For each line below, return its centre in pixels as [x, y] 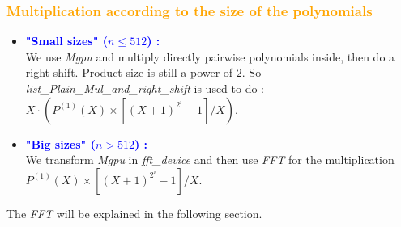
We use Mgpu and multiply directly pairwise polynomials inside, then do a [210, 56]
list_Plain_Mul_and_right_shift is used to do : [145, 88]
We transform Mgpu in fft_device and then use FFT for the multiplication [210, 160]
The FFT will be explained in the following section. [134, 213]
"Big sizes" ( [60, 143]
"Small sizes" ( [67, 41]
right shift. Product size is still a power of [129, 72]
